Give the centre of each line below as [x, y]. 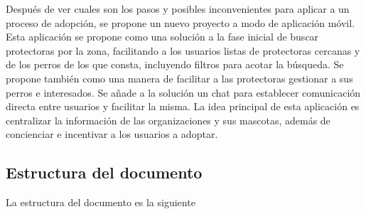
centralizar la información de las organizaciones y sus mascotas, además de [168, 120]
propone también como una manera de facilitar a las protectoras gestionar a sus [179, 78]
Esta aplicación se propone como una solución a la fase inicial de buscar [162, 37]
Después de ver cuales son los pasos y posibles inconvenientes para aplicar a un [178, 9]
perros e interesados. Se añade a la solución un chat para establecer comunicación [183, 92]
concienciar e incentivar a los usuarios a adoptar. [112, 134]
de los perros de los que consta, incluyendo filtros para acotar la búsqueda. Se [175, 64]
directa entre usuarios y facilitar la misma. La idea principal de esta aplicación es [183, 106]
